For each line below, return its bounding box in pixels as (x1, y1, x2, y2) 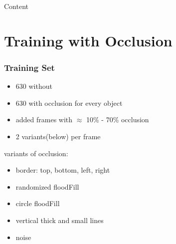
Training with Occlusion (4, 30, 173, 50)
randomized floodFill (15, 181, 79, 192)
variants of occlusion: (4, 148, 68, 158)
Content (4, 1, 28, 11)
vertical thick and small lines (15, 215, 104, 225)
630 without (15, 81, 52, 91)
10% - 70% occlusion (86, 114, 149, 125)
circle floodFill (15, 198, 60, 209)
